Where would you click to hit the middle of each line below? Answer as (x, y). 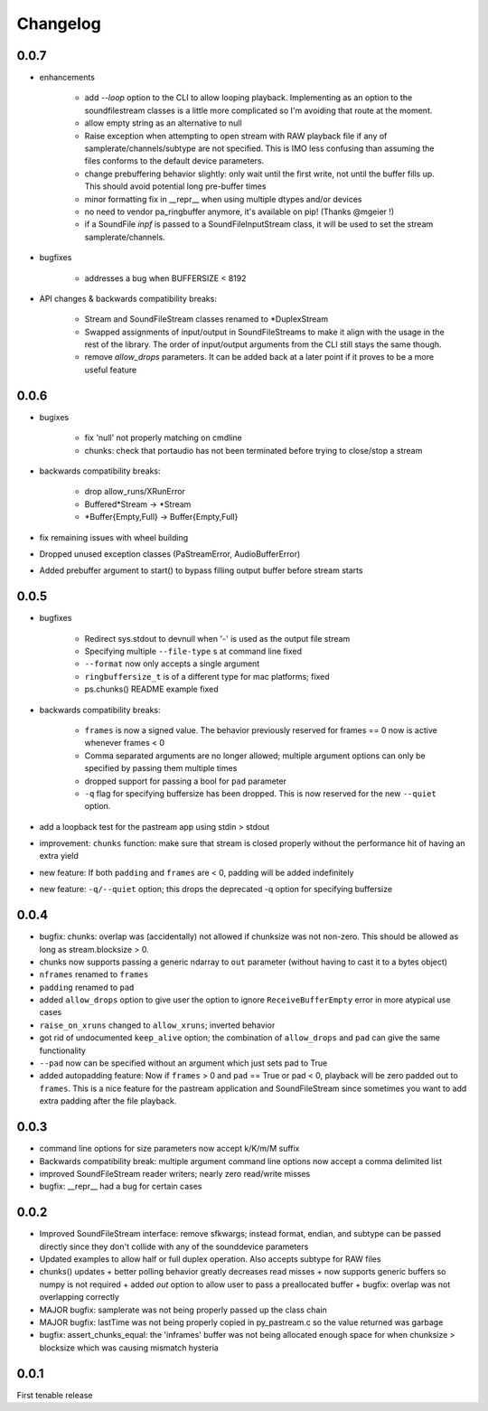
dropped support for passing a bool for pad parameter (186, 781)
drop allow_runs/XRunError (135, 492)
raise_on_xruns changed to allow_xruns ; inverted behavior (157, 1025)
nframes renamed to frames (94, 974)
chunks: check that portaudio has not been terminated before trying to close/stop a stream (253, 450)
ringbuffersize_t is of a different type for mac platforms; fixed (207, 676)
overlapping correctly (79, 1297)
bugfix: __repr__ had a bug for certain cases (121, 1186)
